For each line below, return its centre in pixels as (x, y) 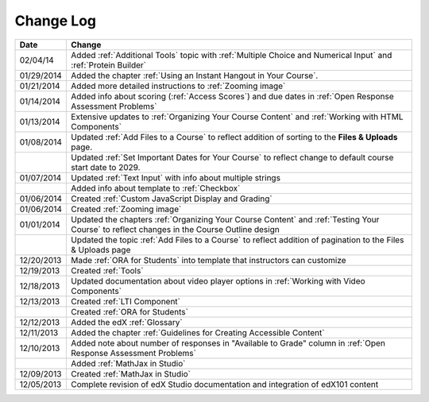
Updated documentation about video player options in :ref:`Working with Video (218, 280)
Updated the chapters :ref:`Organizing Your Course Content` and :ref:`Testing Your (225, 219)
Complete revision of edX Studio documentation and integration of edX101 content (225, 384)
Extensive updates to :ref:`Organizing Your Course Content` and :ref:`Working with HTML (237, 117)
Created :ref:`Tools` (107, 270)
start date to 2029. (106, 167)
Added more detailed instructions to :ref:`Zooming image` (178, 86)
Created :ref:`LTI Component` (126, 301)
